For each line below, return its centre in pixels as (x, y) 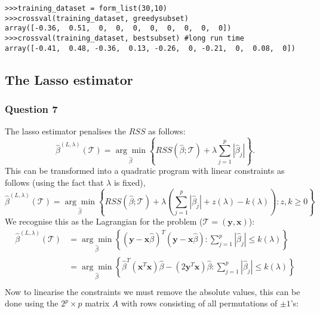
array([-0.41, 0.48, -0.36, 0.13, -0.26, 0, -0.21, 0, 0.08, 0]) (150, 48)
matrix (97, 303)
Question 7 (31, 108)
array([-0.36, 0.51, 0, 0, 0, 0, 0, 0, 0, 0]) (118, 28)
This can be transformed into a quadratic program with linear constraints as (145, 171)
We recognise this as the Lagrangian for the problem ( (104, 221)
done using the (32, 303)
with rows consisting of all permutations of (199, 303)
